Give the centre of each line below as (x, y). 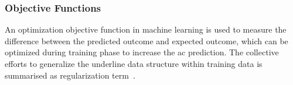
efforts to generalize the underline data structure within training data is (134, 63)
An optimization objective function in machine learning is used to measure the (146, 29)
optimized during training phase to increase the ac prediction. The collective (142, 52)
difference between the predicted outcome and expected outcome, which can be (146, 40)
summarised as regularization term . (70, 75)
